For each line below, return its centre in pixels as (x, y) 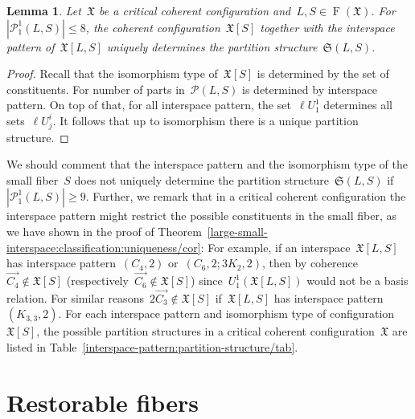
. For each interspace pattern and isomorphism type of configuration (226, 313)
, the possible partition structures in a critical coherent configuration (205, 331)
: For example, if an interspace (275, 247)
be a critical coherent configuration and (195, 10)
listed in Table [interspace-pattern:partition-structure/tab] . (152, 347)
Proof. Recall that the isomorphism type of (112, 73)
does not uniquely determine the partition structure (202, 179)
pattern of (31, 46)
